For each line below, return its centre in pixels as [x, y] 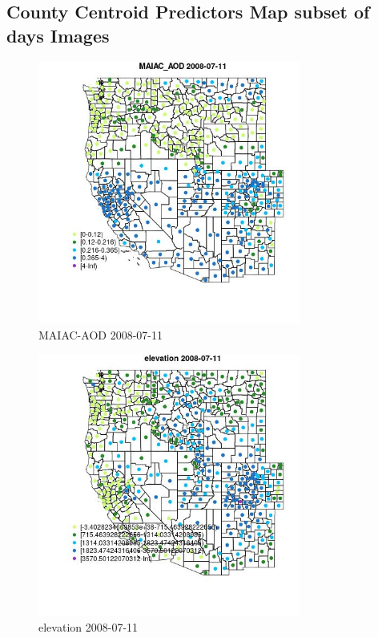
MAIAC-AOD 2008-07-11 [101, 334]
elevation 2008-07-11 [88, 627]
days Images [58, 35]
